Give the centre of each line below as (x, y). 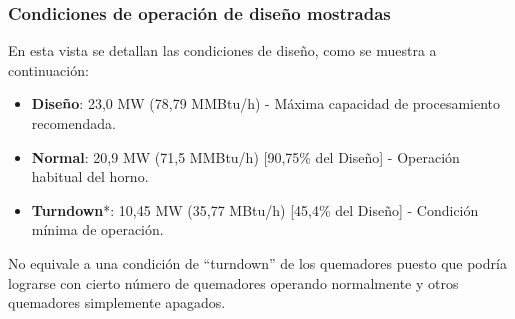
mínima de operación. (97, 229)
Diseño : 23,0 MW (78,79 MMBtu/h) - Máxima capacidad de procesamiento (266, 103)
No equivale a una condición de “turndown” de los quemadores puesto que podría (257, 262)
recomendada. (73, 123)
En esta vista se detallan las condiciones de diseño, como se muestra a (222, 50)
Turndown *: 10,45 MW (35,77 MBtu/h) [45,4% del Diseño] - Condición (255, 209)
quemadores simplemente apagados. (117, 302)
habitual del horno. (90, 176)
